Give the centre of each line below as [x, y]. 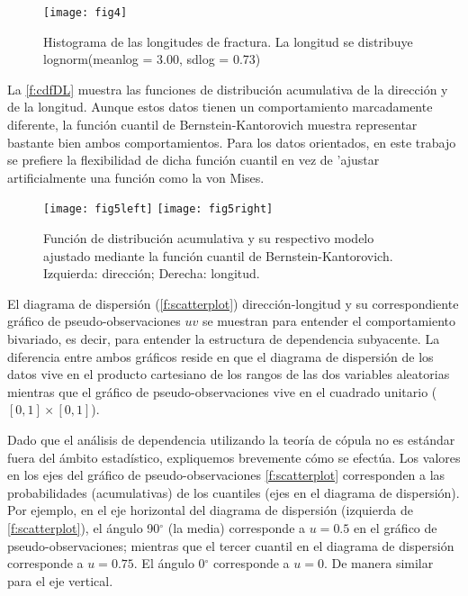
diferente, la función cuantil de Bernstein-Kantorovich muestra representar [212, 125]
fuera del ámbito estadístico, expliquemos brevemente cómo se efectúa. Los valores [234, 457]
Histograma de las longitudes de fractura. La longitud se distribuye [228, 41]
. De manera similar [378, 563]
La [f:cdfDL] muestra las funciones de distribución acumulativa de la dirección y [228, 89]
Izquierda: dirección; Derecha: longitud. [152, 273]
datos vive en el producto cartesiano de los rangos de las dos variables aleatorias [229, 374]
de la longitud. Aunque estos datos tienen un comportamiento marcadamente [220, 107]
